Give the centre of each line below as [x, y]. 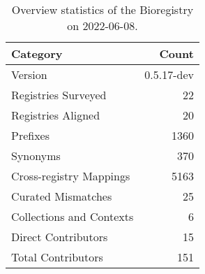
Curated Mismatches [62, 196]
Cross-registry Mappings [71, 176]
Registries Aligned [56, 115]
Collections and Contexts [73, 216]
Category [37, 53]
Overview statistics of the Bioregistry [102, 9]
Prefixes [31, 135]
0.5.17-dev [169, 74]
